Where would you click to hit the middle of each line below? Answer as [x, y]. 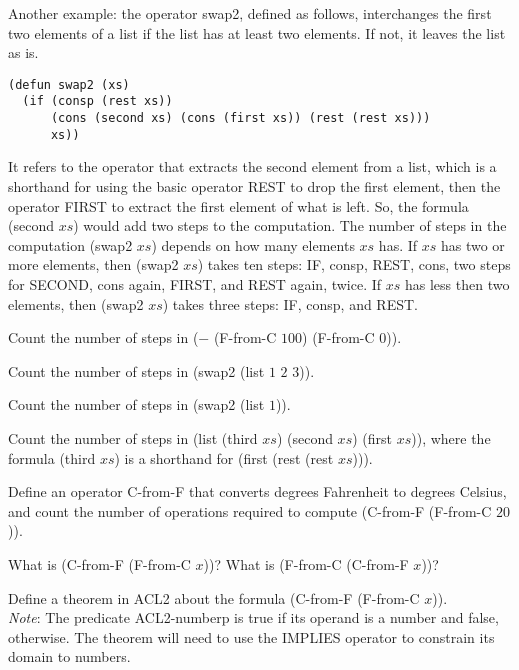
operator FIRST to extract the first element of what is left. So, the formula [238, 205]
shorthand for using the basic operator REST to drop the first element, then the [254, 186]
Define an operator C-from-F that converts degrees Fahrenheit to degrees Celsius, [257, 491]
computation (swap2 [70, 244]
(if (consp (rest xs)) [97, 101]
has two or [472, 244]
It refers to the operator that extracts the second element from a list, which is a [252, 166]
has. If [398, 244]
